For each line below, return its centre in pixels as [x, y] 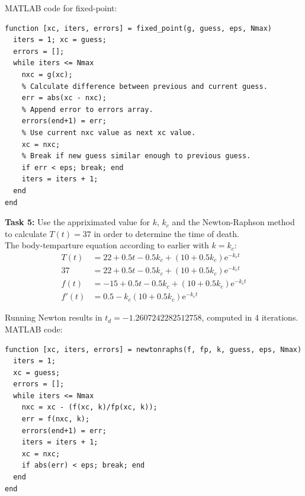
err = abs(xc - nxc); [64, 98]
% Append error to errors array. [87, 109]
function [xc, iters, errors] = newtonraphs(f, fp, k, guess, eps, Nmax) [153, 349]
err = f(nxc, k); [56, 419]
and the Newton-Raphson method [233, 222]
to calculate [26, 233]
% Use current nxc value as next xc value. [109, 132]
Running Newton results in [54, 317]
